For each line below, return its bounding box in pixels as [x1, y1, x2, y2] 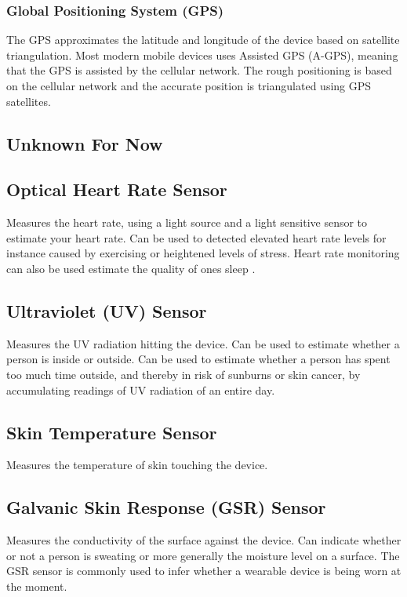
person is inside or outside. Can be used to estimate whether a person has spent [6, 351, 391, 367]
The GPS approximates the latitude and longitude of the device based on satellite [6, 31, 400, 48]
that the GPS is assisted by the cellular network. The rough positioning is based [6, 62, 392, 78]
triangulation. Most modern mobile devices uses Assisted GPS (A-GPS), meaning [6, 46, 398, 63]
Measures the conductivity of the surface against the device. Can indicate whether [6, 532, 402, 548]
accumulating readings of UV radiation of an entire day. [6, 381, 275, 398]
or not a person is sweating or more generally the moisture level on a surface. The [6, 547, 400, 563]
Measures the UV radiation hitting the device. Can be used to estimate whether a [6, 335, 400, 351]
